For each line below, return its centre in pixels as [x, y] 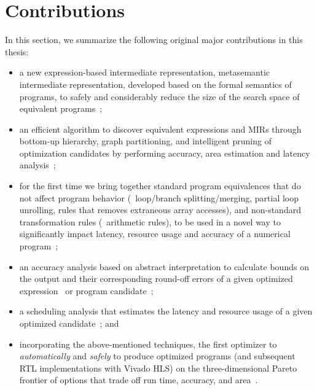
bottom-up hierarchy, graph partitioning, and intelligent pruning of [145, 141]
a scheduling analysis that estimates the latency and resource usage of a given [166, 311]
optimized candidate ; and [69, 323]
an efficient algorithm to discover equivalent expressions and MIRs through [160, 129]
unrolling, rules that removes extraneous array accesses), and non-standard [160, 210]
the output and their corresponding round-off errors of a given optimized [156, 279]
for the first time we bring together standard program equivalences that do [160, 186]
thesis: [17, 51]
